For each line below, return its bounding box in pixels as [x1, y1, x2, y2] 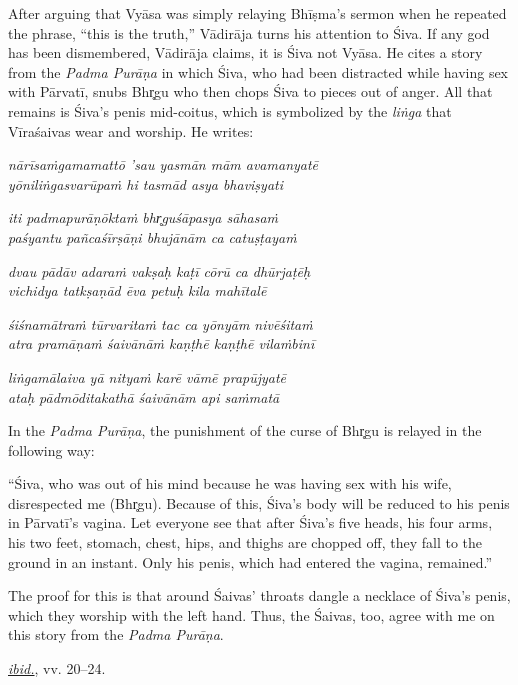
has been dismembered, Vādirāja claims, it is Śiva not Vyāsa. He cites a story [8, 42, 483, 63]
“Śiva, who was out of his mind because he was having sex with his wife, [8, 473, 452, 494]
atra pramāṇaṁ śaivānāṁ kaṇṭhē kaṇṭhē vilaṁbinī [8, 333, 315, 354]
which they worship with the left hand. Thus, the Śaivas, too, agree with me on [8, 604, 495, 625]
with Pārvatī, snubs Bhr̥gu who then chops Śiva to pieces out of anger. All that [8, 81, 493, 102]
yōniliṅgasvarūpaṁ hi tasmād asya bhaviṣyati [8, 173, 284, 194]
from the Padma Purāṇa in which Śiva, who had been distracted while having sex [8, 61, 509, 82]
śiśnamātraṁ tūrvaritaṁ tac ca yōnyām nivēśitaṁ [8, 313, 313, 334]
